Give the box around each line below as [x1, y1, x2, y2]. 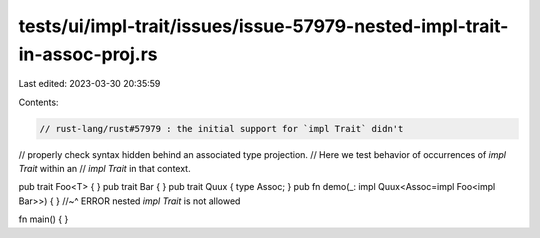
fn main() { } [18, 213, 69, 225]
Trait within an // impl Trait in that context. [18, 163, 191, 175]
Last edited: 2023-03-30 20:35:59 [18, 78, 161, 90]
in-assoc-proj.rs [18, 43, 159, 65]
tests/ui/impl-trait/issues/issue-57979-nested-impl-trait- [18, 15, 509, 37]
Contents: [18, 96, 59, 108]
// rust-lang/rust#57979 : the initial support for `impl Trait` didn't [39, 123, 404, 134]
